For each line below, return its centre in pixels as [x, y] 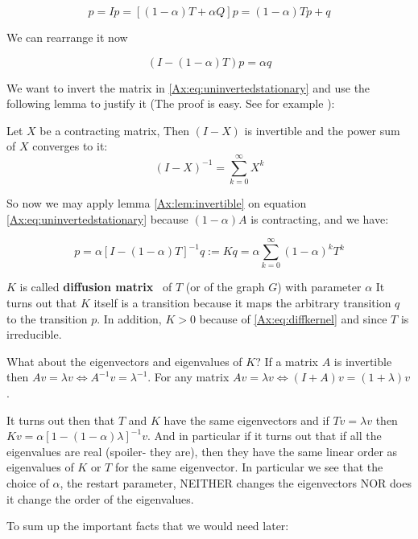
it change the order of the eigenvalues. [100, 498]
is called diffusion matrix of [96, 287]
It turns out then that [61, 420]
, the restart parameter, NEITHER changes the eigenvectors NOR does [236, 482]
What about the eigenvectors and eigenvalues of [124, 361]
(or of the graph [225, 287]
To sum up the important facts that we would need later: [148, 526]
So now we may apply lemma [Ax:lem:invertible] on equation [157, 203]
